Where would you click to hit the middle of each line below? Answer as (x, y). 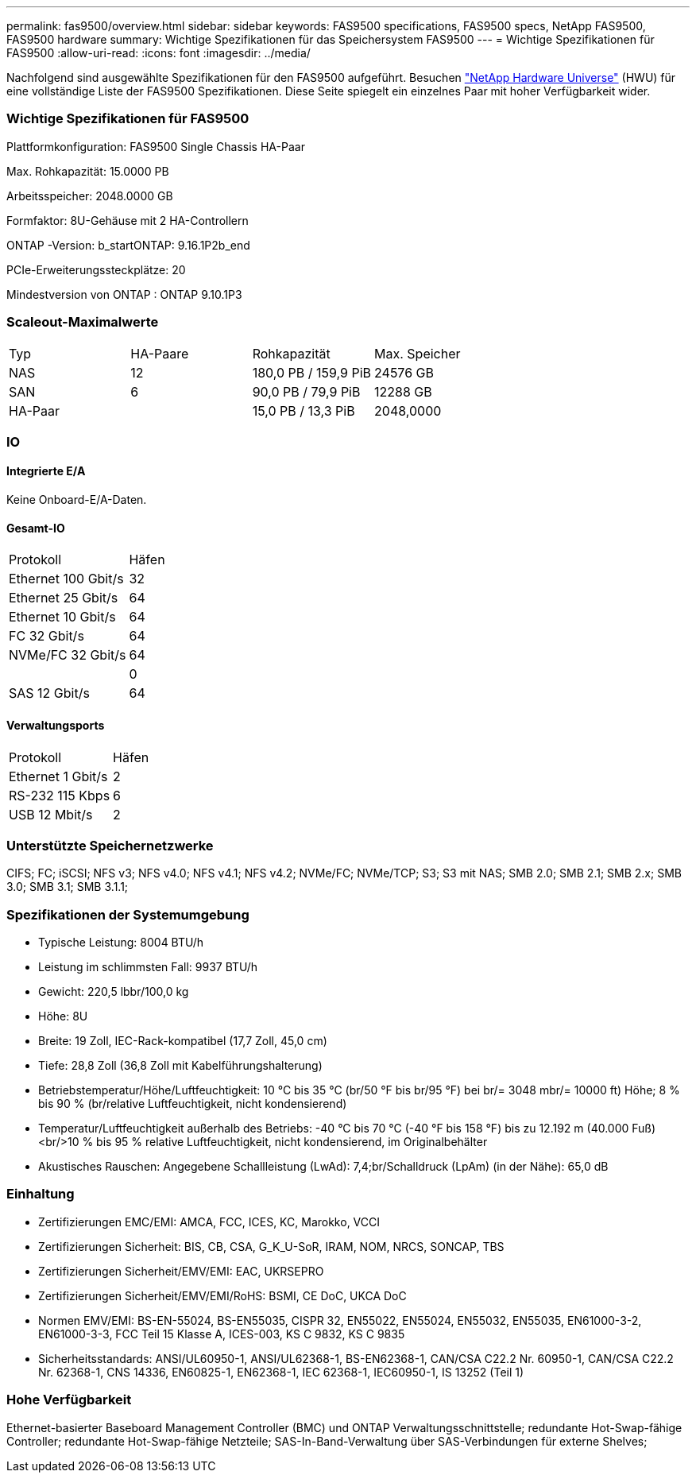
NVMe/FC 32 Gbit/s (68, 655)
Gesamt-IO (36, 528)
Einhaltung (41, 1194)
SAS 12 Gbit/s (49, 693)
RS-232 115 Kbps (60, 795)
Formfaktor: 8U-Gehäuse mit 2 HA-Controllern (128, 220)
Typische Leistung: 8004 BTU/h (121, 943)
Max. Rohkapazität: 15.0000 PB (88, 171)
